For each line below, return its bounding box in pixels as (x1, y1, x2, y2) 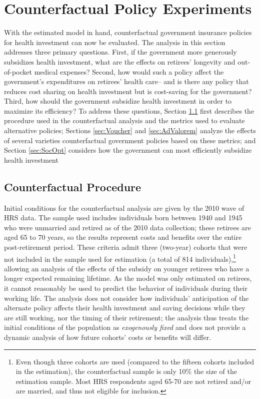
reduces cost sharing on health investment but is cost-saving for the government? (4, 86, 252, 96)
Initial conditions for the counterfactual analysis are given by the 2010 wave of (4, 202, 244, 213)
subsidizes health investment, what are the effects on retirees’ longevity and (4, 56, 235, 67)
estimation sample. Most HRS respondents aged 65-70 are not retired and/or (15, 375, 251, 386)
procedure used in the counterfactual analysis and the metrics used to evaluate (4, 115, 245, 126)
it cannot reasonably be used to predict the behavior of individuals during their (4, 283, 248, 293)
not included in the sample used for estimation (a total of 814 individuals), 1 (4, 252, 236, 264)
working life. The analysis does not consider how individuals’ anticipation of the (4, 292, 249, 303)
